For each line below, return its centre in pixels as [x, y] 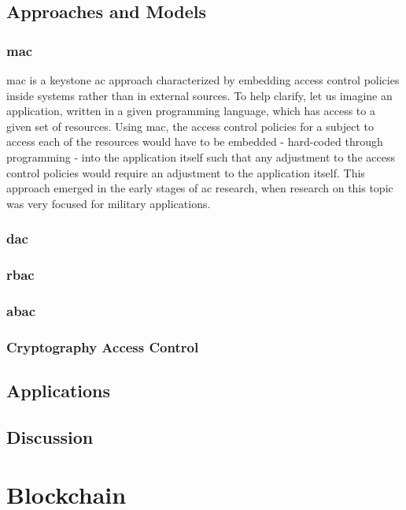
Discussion [50, 436]
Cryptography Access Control [103, 346]
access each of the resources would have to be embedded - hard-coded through [195, 141]
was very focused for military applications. [109, 203]
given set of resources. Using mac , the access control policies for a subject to [190, 126]
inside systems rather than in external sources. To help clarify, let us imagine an [199, 95]
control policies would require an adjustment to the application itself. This [186, 172]
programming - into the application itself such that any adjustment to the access [201, 156]
